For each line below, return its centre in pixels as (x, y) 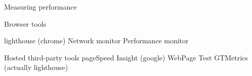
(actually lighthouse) (36, 67)
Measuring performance (40, 7)
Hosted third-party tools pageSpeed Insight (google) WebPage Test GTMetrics (126, 57)
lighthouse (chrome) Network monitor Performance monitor (96, 41)
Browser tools (25, 23)
